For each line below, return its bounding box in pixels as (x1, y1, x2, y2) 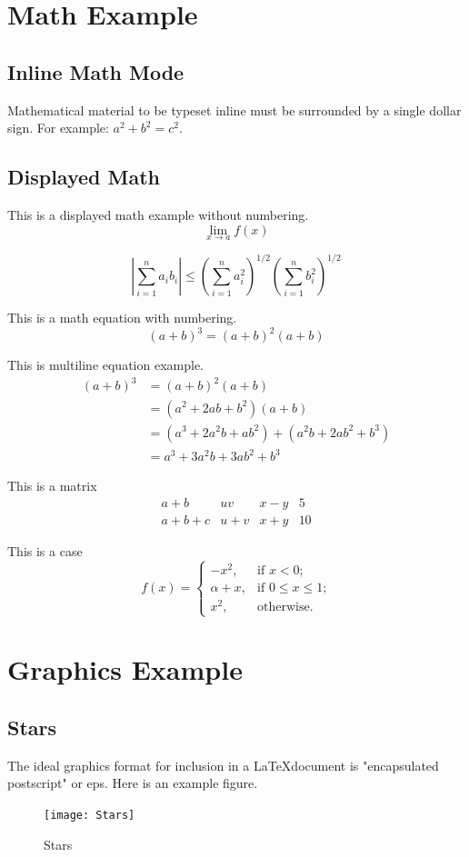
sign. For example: (7, 118, 109, 137)
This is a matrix (7, 476, 97, 495)
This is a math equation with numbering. (7, 308, 237, 327)
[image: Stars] (44, 808, 135, 822)
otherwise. (257, 600, 314, 613)
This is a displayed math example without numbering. (7, 204, 309, 224)
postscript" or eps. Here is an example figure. (7, 773, 258, 792)
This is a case (7, 541, 83, 560)
